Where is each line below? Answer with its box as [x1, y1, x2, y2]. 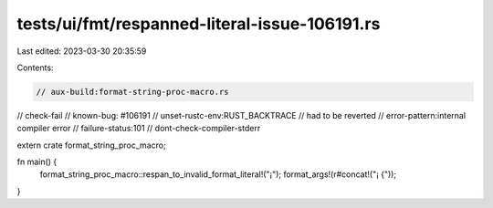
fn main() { [16, 156, 58, 168]
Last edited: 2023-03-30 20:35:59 [16, 46, 147, 57]
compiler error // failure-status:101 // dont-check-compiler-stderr [16, 123, 261, 134]
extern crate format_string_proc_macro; [16, 140, 166, 151]
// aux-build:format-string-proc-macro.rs [36, 87, 229, 97]
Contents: [16, 62, 54, 73]
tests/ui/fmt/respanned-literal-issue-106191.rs [16, 14, 381, 34]
